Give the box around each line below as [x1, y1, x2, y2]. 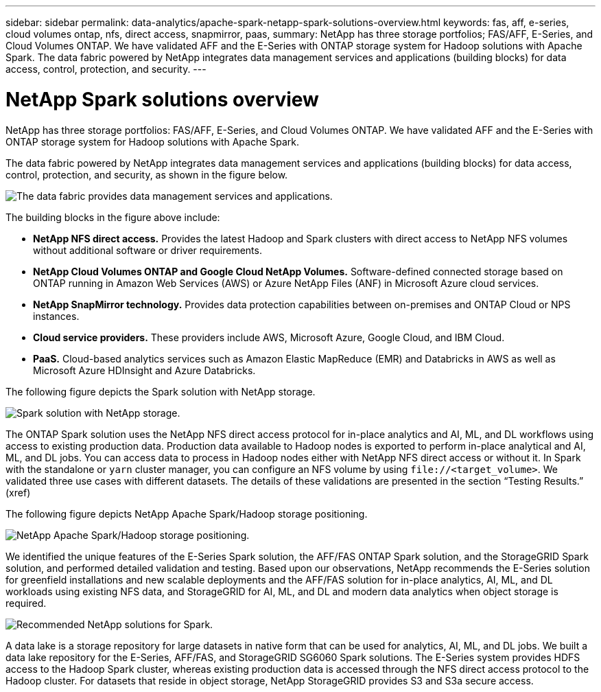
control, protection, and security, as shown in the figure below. [5, 168, 288, 181]
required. [5, 597, 47, 609]
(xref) [5, 486, 31, 498]
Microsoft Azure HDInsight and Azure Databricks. [33, 364, 256, 376]
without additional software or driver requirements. [33, 244, 262, 256]
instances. [33, 310, 80, 322]
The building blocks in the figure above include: [5, 211, 220, 223]
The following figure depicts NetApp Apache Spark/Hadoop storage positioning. [5, 507, 368, 520]
